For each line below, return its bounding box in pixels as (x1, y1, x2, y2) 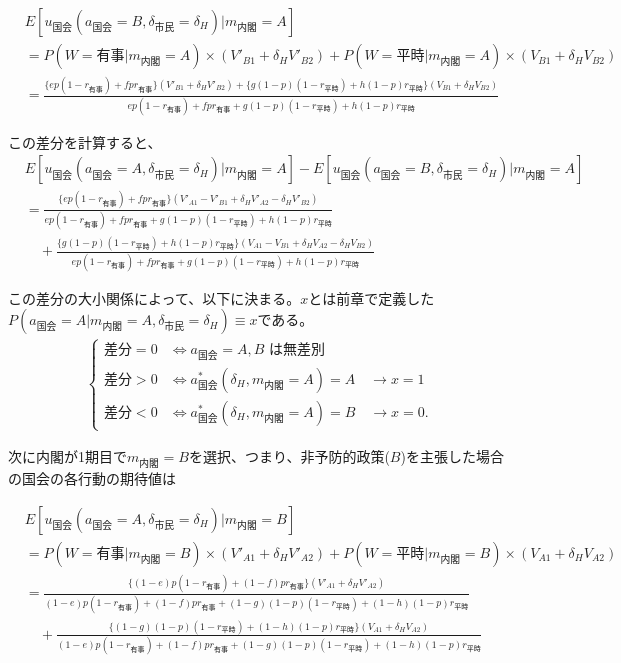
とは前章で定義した (308, 287, 435, 308)
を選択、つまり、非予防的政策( (188, 446, 390, 467)
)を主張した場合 (400, 446, 504, 467)
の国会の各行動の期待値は (8, 468, 176, 489)
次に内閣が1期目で (8, 446, 127, 467)
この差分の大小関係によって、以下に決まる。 (8, 287, 301, 308)
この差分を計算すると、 (8, 131, 162, 152)
